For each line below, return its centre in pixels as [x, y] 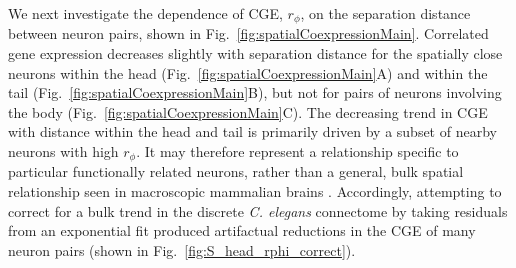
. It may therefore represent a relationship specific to [297, 151]
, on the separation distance [385, 13]
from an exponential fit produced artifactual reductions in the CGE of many [242, 230]
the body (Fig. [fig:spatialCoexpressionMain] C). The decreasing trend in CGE [248, 111]
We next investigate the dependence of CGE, [145, 13]
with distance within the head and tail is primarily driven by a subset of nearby [252, 131]
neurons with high [63, 151]
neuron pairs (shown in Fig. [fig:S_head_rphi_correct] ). [182, 249]
